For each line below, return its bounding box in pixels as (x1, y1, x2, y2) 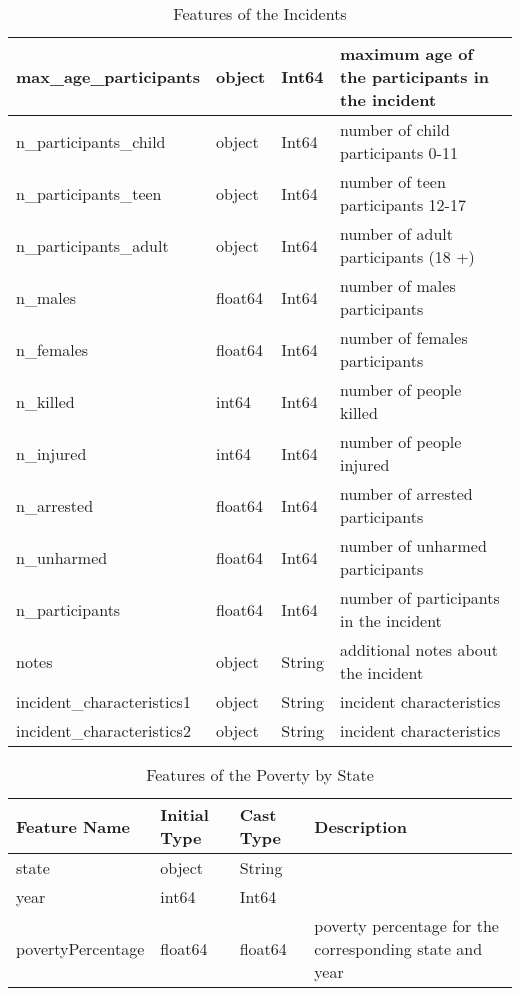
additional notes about (340, 638, 498, 661)
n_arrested (16, 493, 94, 517)
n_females (16, 337, 89, 361)
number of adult (340, 222, 453, 245)
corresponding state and (314, 937, 483, 960)
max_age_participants (16, 65, 200, 88)
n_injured (16, 441, 87, 465)
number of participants (340, 586, 500, 609)
